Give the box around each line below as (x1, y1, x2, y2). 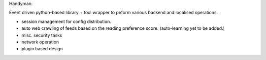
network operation (21, 39, 59, 45)
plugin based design (21, 46, 63, 52)
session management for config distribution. (21, 19, 111, 24)
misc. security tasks (21, 32, 63, 38)
